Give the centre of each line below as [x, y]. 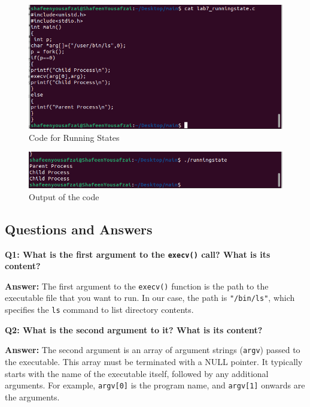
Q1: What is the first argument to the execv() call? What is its [138, 254]
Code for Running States [74, 137]
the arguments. [32, 397]
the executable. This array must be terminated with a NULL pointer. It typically [154, 361]
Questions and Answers [79, 229]
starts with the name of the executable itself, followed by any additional [137, 373]
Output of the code [64, 196]
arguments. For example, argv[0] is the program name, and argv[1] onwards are [155, 385]
